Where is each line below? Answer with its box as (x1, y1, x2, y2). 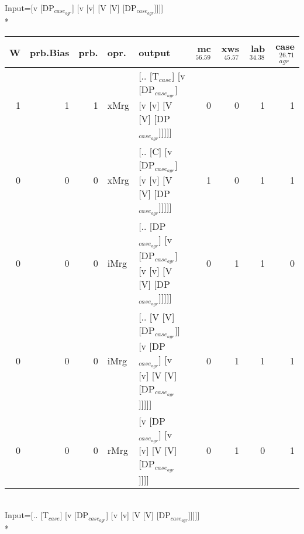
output (139, 45, 171, 59)
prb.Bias (30, 45, 70, 59)
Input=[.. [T (5, 509, 49, 521)
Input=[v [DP (5, 2, 54, 13)
